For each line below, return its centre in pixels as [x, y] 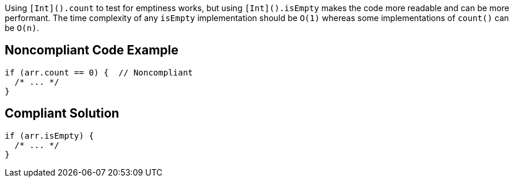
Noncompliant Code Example [92, 50]
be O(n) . [22, 28]
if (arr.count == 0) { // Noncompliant [99, 72]
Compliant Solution [62, 114]
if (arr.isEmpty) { [49, 135]
